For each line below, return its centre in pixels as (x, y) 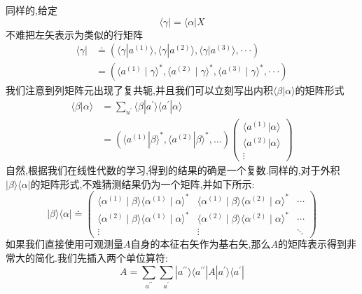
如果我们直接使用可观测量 (64, 244)
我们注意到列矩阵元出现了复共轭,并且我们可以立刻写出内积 (139, 90)
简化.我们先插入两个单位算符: (101, 258)
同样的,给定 (32, 10)
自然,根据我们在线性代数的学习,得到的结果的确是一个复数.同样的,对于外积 (173, 170)
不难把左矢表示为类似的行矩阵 (74, 34)
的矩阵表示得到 (312, 244)
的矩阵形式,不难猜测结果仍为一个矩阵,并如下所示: (142, 183)
